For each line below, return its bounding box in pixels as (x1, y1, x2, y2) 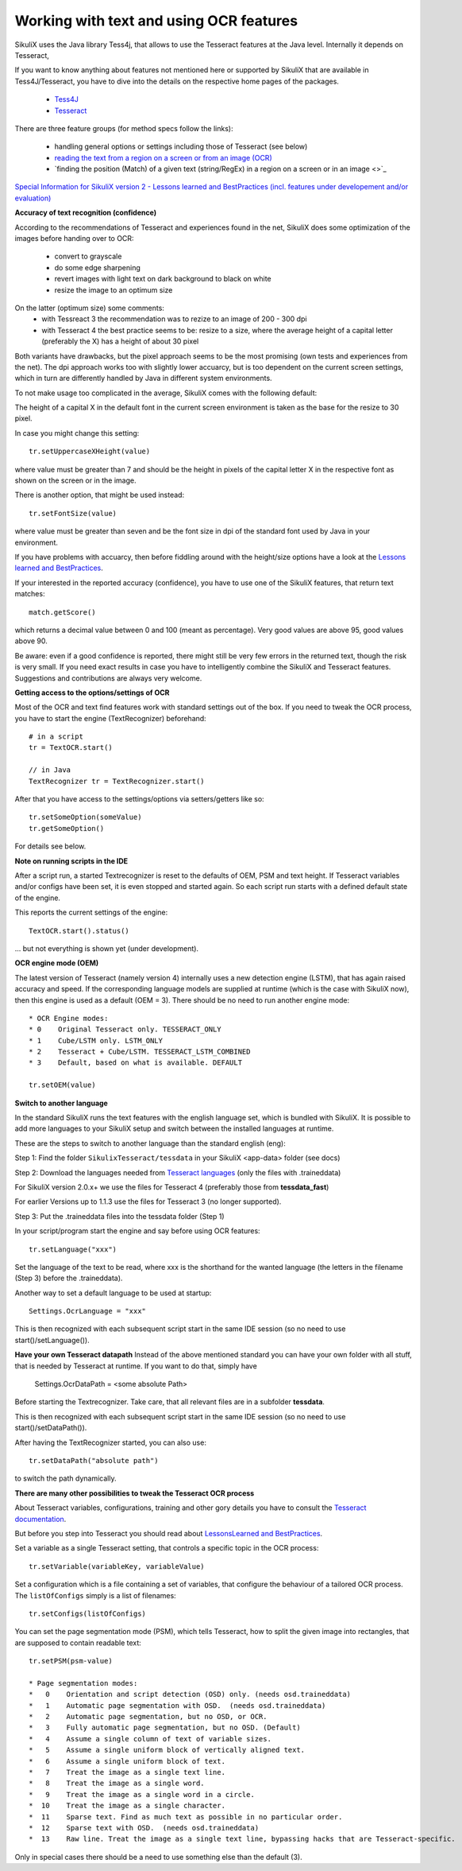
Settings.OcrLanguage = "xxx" (29, 1306, 147, 1316)
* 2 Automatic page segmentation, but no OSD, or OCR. (29, 1712, 268, 1722)
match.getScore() (29, 607, 96, 616)
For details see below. (14, 841, 87, 851)
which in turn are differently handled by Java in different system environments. (14, 374, 273, 383)
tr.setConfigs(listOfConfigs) (29, 1609, 147, 1618)
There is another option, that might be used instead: (14, 490, 185, 500)
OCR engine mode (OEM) (14, 958, 99, 968)
